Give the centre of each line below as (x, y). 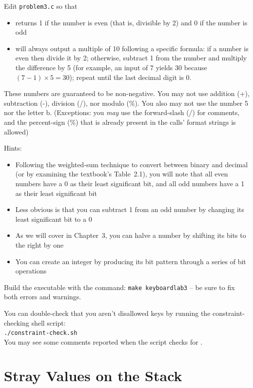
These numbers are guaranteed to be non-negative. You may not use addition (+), (127, 93)
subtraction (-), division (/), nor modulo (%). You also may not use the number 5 (126, 103)
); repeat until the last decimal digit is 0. (130, 77)
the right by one (39, 244)
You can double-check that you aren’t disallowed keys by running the (107, 313)
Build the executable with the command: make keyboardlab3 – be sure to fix (119, 287)
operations (31, 271)
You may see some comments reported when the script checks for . (103, 341)
